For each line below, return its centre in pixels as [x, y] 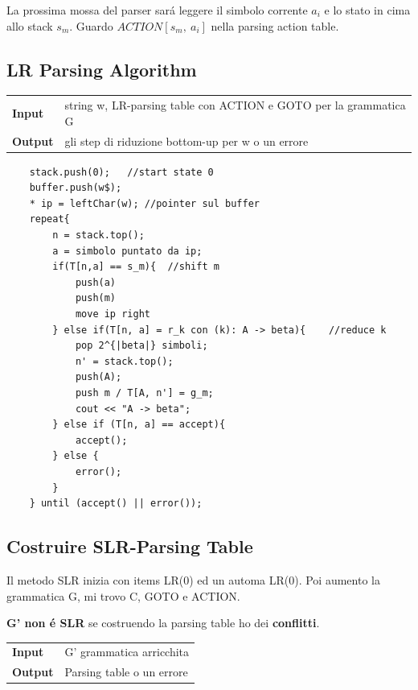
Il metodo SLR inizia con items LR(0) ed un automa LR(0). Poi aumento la [193, 579]
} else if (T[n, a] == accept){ [139, 425]
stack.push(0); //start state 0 [121, 172]
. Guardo [91, 25]
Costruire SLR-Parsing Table [130, 546]
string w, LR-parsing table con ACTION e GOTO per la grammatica [235, 105]
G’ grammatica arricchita [127, 652]
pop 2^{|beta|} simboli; [141, 346]
